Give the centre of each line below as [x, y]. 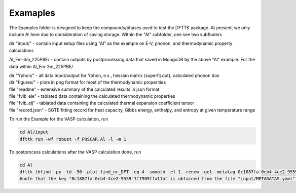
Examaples [32, 13]
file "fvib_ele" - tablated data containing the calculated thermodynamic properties [92, 96]
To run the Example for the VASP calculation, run [59, 119]
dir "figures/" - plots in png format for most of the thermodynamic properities [88, 82]
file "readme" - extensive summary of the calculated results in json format [84, 89]
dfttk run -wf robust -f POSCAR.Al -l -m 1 [73, 139]
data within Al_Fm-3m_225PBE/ [41, 66]
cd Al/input [34, 132]
